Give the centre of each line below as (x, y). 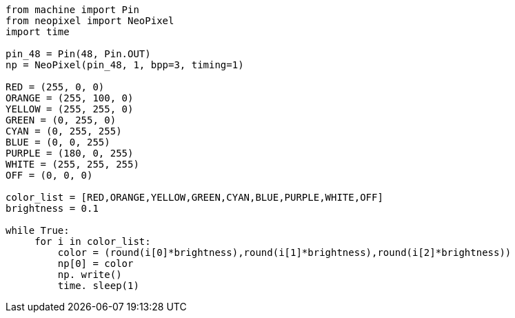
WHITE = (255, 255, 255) (72, 164)
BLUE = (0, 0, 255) (58, 142)
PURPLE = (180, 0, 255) (70, 153)
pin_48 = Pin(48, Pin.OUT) (78, 54)
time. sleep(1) (98, 286)
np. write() (90, 275)
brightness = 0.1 (52, 208)
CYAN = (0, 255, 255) (64, 131)
